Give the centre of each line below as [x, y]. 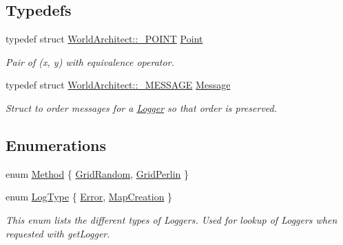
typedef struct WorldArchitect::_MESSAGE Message [118, 85]
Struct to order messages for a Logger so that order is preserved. [142, 107]
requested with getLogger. [58, 233]
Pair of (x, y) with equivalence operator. [90, 61]
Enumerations [56, 144]
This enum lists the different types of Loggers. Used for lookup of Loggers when [171, 219]
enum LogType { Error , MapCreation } [89, 197]
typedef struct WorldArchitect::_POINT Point [104, 39]
